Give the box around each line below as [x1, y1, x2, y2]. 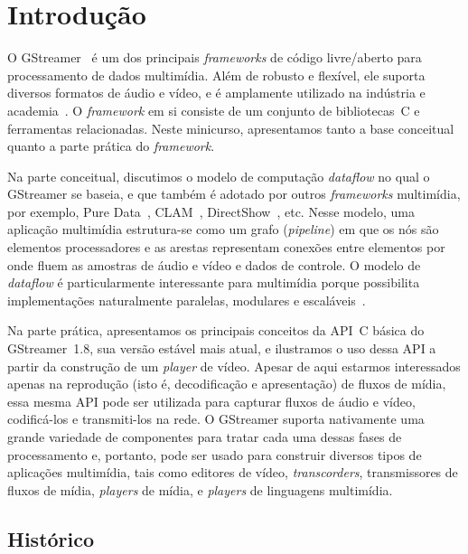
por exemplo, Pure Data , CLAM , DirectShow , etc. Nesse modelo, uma [7, 202, 415, 221]
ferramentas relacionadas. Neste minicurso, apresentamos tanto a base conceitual [7, 118, 454, 137]
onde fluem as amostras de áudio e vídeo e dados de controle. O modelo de [7, 255, 421, 274]
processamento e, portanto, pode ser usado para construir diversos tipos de [7, 445, 422, 464]
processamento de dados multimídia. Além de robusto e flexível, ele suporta [7, 65, 426, 84]
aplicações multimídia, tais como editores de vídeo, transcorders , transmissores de [7, 463, 458, 482]
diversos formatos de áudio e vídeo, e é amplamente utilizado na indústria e [7, 83, 426, 102]
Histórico [7, 524, 95, 552]
